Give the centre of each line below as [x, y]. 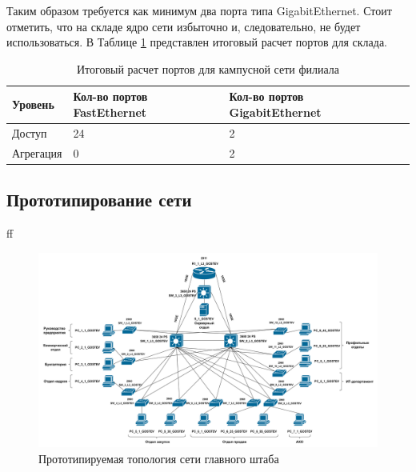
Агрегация [37, 152]
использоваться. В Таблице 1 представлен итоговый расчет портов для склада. [197, 42]
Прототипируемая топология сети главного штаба [159, 458]
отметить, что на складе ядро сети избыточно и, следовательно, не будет [184, 26]
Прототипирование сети [99, 200]
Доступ [30, 132]
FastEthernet [110, 112]
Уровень [33, 104]
